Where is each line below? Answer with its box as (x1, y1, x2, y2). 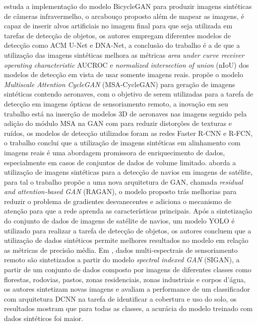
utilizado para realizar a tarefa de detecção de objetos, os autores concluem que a (4, 225, 252, 235)
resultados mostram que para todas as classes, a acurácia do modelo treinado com (4, 303, 253, 314)
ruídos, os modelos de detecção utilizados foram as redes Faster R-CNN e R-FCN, (4, 127, 253, 138)
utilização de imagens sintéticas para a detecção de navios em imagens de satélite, (4, 167, 253, 177)
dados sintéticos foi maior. (4, 313, 83, 323)
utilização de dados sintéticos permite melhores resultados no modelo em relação (4, 235, 249, 245)
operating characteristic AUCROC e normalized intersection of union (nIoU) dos (4, 59, 249, 70)
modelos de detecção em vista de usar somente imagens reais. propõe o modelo (4, 69, 243, 80)
